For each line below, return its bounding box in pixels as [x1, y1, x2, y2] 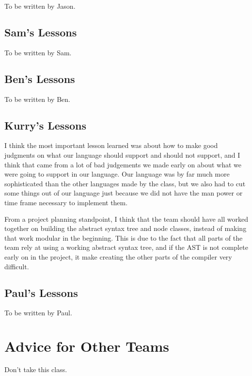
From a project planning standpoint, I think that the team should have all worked [4, 213, 248, 224]
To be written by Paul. [4, 308, 72, 318]
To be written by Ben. [4, 94, 70, 104]
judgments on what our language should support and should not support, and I [4, 149, 240, 160]
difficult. [4, 261, 29, 271]
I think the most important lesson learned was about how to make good [4, 140, 218, 150]
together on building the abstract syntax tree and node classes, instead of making [4, 223, 247, 233]
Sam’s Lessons [4, 24, 77, 39]
